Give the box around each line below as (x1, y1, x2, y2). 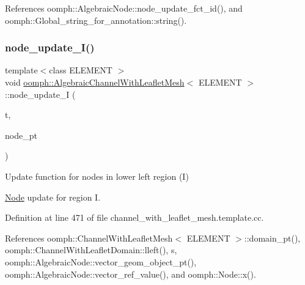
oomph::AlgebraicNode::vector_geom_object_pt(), (5, 255, 197, 268)
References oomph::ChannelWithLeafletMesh (5, 231, 173, 244)
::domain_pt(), (244, 231, 301, 244)
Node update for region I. (5, 190, 101, 203)
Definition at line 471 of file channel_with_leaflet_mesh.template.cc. (5, 211, 264, 224)
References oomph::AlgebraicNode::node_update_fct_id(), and (5, 2, 243, 14)
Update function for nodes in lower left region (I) (5, 169, 189, 182)
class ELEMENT (49, 64, 112, 76)
